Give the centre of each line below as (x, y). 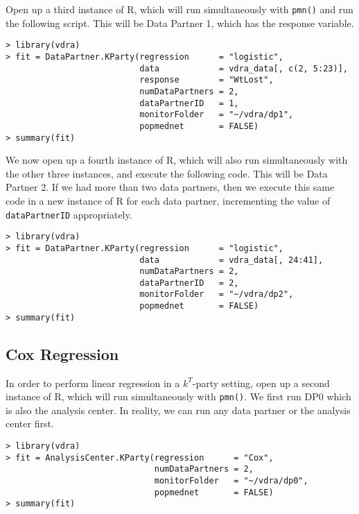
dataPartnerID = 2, (189, 283)
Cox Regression (62, 353)
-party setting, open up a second (261, 383)
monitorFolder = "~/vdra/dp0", (231, 481)
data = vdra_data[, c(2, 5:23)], (244, 68)
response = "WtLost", (207, 80)
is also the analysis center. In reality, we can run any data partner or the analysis (178, 410)
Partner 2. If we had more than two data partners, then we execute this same (170, 187)
